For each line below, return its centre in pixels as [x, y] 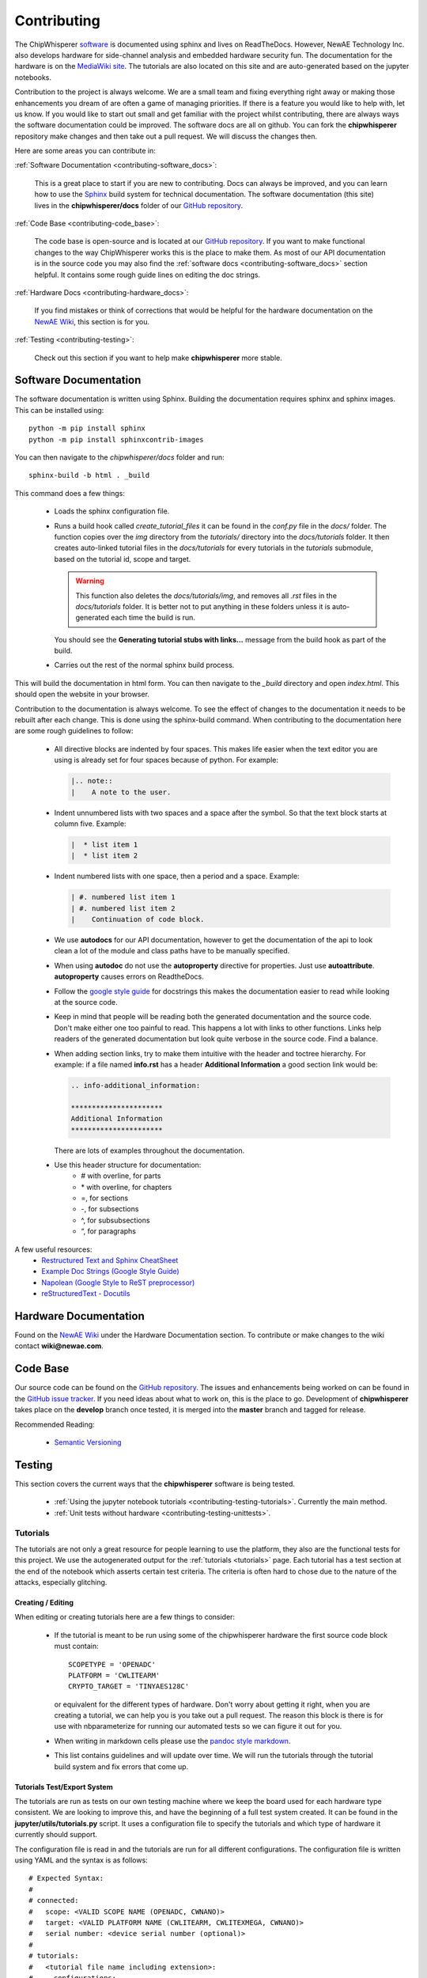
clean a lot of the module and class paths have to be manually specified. [172, 951]
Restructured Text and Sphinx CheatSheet [110, 1260]
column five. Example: [90, 824]
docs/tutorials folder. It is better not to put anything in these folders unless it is [203, 606]
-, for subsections [110, 1209]
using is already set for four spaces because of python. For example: [166, 760]
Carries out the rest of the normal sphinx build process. [144, 665]
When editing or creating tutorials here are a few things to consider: [125, 1617]
